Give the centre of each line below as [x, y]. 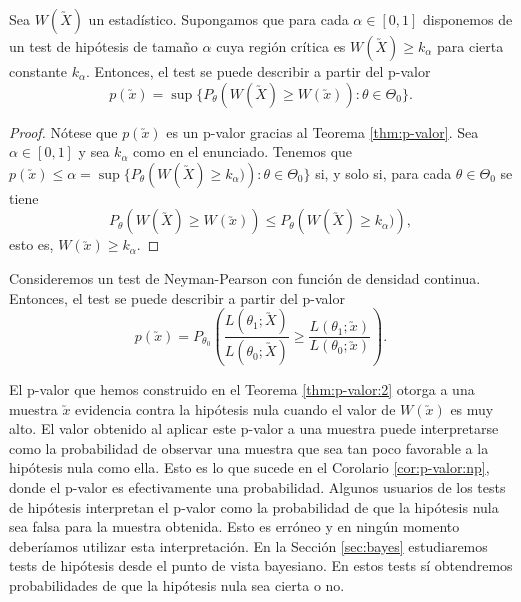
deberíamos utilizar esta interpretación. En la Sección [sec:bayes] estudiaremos [248, 545]
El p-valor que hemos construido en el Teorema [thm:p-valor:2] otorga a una [242, 389]
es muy [472, 408]
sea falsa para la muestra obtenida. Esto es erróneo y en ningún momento [234, 526]
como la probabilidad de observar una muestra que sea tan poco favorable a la [249, 447]
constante [38, 71]
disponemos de [467, 19]
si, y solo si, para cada [383, 172]
